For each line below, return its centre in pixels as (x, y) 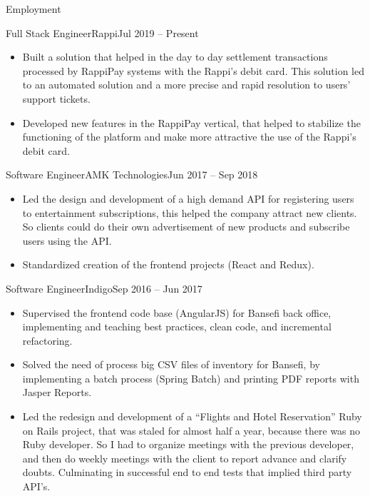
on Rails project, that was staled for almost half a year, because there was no (191, 430)
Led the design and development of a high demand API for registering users (188, 198)
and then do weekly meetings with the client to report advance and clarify (185, 458)
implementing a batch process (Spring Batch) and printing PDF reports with (191, 378)
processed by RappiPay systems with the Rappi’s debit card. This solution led (194, 70)
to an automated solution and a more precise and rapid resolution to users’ (186, 85)
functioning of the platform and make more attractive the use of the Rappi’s (189, 137)
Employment (34, 9)
